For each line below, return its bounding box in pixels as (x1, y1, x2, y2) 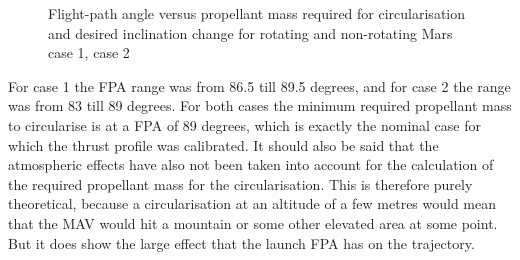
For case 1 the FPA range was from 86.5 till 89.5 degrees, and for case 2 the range (8, 75, 511, 96)
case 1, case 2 (48, 42, 130, 63)
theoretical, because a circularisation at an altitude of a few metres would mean (8, 193, 497, 214)
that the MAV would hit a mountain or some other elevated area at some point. (8, 212, 498, 233)
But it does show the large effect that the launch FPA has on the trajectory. (8, 232, 475, 253)
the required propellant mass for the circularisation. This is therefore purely (8, 173, 473, 194)
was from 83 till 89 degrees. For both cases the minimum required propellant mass (8, 95, 512, 116)
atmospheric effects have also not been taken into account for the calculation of (8, 154, 494, 175)
